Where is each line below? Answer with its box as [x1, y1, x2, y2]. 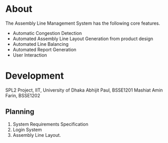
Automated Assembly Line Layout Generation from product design [12, 35, 153, 42]
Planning [5, 108, 34, 116]
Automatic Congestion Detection [12, 30, 82, 36]
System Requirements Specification [12, 121, 89, 127]
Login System [12, 127, 42, 133]
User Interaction [12, 52, 47, 58]
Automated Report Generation [12, 46, 77, 52]
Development [5, 70, 64, 82]
